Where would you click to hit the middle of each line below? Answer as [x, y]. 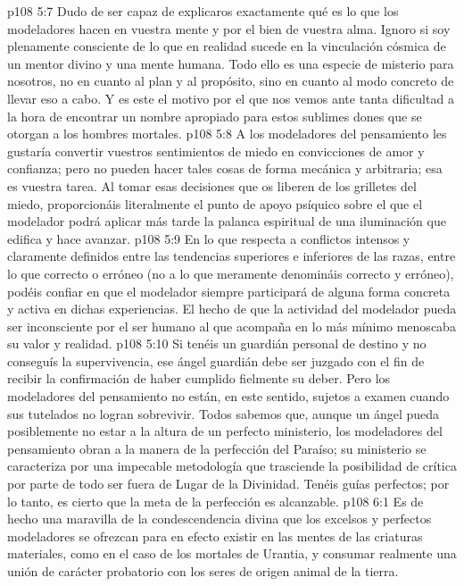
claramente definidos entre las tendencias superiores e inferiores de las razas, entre [232, 256]
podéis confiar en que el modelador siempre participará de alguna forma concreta [229, 291]
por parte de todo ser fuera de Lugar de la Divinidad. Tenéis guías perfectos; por [228, 484]
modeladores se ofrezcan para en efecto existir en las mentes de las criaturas [215, 536]
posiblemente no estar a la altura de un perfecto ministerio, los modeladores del [225, 431]
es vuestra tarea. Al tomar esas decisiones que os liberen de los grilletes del [212, 185]
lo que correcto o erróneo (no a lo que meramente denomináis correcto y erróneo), [231, 273]
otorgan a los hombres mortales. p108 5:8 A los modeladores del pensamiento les [227, 134]
